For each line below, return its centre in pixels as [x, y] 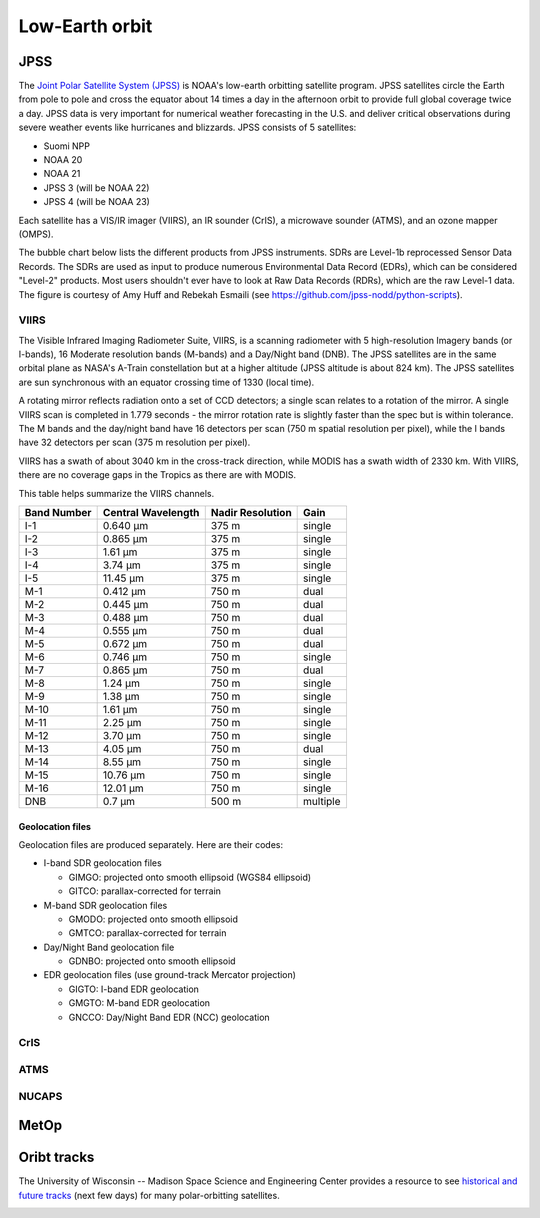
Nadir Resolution [251, 512]
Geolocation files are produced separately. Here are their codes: [151, 844]
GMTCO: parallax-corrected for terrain [147, 933]
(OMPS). [36, 234]
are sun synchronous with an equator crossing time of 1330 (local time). [166, 382]
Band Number [58, 512]
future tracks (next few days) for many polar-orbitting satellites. [149, 1195]
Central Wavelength [151, 512]
